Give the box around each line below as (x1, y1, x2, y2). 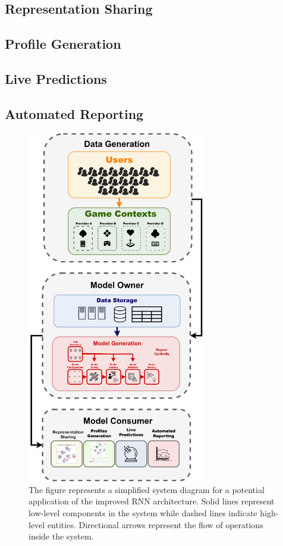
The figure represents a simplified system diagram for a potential (29, 483, 265, 495)
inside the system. (29, 530, 94, 542)
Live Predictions (5, 69, 107, 87)
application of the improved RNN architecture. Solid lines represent (29, 495, 275, 507)
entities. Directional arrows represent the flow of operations (47, 518, 263, 531)
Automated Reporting (5, 104, 144, 123)
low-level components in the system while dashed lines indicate (29, 506, 257, 519)
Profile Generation (5, 34, 121, 53)
